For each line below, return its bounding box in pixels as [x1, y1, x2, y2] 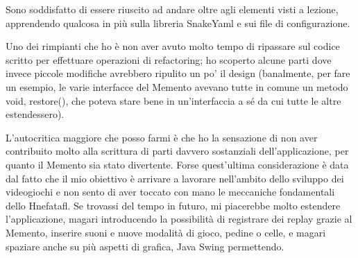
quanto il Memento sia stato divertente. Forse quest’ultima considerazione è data [6, 157, 349, 171]
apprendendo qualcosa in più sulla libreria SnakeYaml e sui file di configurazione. [6, 15, 350, 30]
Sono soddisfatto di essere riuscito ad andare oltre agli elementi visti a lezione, [6, 2, 339, 16]
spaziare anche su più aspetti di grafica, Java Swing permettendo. [6, 239, 284, 253]
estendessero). [6, 107, 65, 121]
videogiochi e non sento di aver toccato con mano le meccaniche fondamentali [6, 184, 335, 199]
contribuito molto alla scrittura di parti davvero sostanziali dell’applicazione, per [6, 144, 349, 158]
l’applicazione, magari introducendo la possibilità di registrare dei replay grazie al [6, 212, 352, 226]
